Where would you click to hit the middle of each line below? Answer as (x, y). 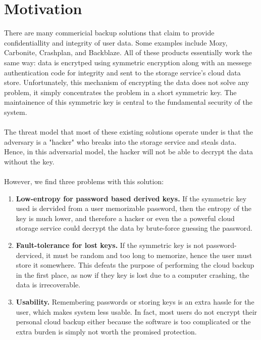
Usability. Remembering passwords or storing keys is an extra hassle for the (135, 301)
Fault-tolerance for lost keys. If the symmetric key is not (110, 245)
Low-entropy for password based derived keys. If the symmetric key (131, 198)
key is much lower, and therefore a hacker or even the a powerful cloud (125, 218)
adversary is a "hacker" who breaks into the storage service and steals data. (120, 141)
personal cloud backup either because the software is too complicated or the (133, 322)
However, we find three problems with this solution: (84, 181)
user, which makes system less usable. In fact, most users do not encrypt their (137, 311)
